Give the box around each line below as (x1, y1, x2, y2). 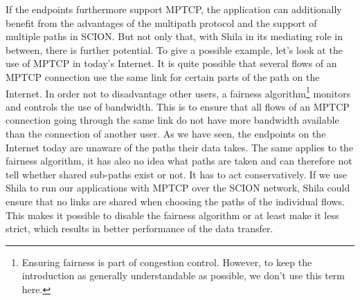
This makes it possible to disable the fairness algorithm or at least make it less (6, 207, 339, 222)
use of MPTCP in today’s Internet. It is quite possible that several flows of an (6, 56, 337, 71)
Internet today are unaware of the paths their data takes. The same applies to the (6, 140, 354, 154)
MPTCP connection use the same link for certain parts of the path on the (6, 69, 320, 84)
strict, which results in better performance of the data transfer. (6, 221, 273, 236)
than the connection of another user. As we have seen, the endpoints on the (6, 126, 326, 140)
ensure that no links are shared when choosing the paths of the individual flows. (6, 194, 345, 208)
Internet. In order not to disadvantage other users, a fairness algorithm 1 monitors (6, 84, 351, 100)
